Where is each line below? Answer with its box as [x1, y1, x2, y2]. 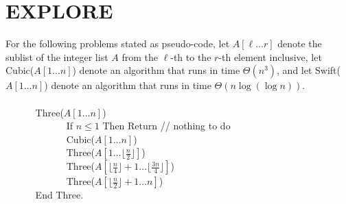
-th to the [170, 49, 211, 64]
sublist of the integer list [5, 49, 108, 64]
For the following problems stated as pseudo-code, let [5, 36, 230, 51]
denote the [277, 36, 322, 51]
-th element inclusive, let [218, 49, 322, 64]
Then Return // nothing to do [102, 118, 231, 133]
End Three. [35, 188, 84, 202]
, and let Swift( [277, 63, 341, 77]
